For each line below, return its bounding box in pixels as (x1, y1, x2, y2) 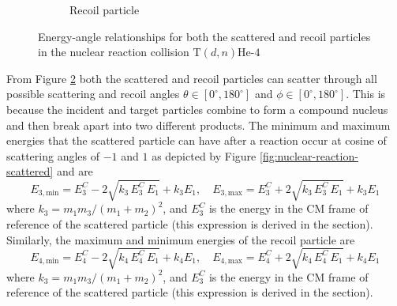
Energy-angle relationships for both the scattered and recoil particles (38, 28, 371, 44)
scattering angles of (6, 147, 100, 164)
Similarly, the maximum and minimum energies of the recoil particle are (6, 231, 355, 247)
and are (56, 163, 93, 179)
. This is (346, 85, 386, 102)
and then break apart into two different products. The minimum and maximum (6, 116, 391, 133)
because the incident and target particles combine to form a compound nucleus (6, 100, 388, 117)
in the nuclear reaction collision (38, 43, 189, 60)
